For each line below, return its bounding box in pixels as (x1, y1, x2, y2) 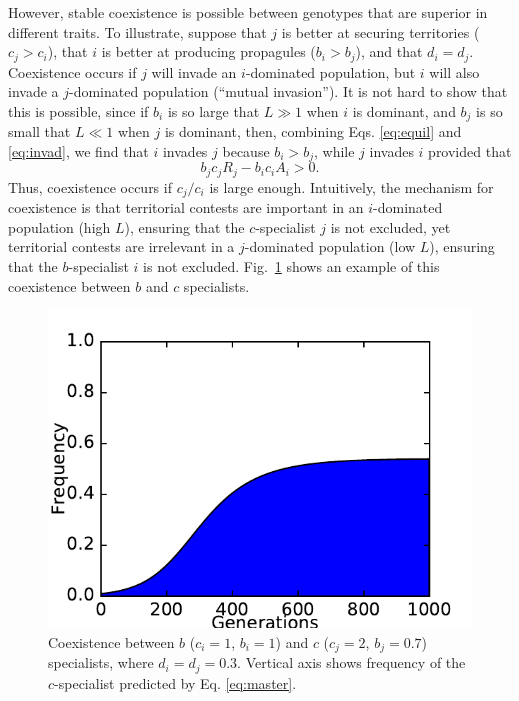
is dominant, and (352, 100, 456, 121)
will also (429, 61, 480, 82)
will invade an (151, 61, 237, 82)
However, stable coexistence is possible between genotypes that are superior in (8, 2, 488, 22)
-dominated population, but (245, 61, 416, 82)
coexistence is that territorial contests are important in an (8, 197, 364, 218)
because (222, 140, 270, 161)
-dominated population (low (244, 236, 416, 257)
